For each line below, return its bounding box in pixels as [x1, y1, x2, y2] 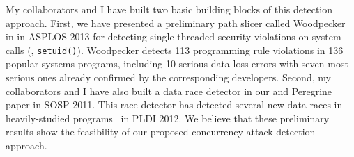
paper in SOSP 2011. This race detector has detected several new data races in [6, 97, 343, 112]
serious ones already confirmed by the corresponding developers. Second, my [6, 70, 331, 85]
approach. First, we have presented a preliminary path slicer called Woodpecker [6, 15, 346, 30]
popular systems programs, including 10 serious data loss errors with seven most [6, 56, 348, 71]
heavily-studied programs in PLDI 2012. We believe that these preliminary [6, 110, 330, 125]
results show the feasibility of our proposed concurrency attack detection [6, 124, 316, 139]
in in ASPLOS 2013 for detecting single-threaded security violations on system [6, 29, 341, 44]
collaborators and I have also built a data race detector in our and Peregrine [6, 83, 332, 98]
